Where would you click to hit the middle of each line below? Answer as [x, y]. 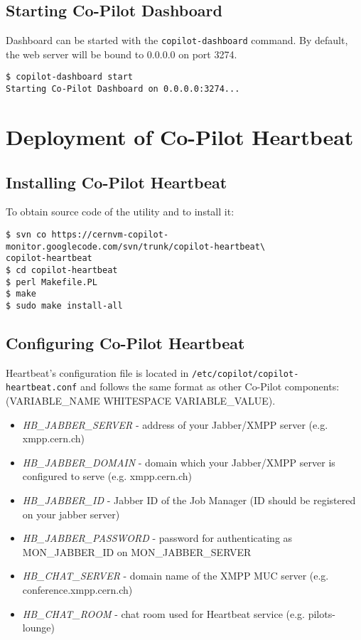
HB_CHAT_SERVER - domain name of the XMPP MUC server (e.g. [176, 576]
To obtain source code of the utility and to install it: [120, 212]
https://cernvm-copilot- [110, 234]
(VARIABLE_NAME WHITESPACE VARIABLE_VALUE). [141, 401]
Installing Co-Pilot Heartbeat [117, 182]
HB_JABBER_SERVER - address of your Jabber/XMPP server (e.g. [175, 424]
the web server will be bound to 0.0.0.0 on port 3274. [122, 54]
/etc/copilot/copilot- [245, 374]
